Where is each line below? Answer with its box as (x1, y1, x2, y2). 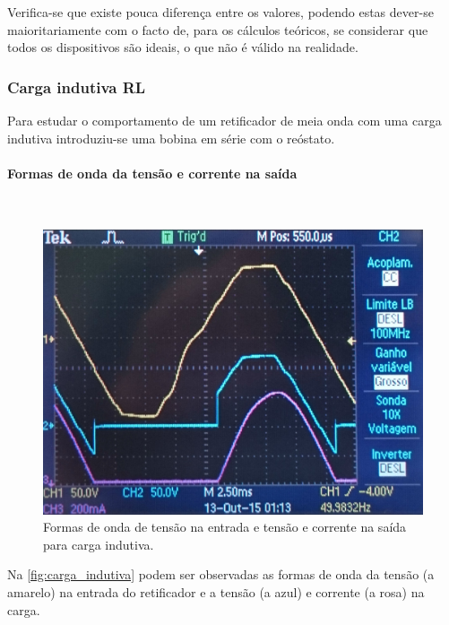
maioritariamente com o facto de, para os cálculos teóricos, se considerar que (7, 20, 428, 39)
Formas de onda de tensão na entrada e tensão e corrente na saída (43, 517, 407, 536)
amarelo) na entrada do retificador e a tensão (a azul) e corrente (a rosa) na (7, 582, 425, 601)
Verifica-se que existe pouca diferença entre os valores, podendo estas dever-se (7, 3, 434, 21)
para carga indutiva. (43, 534, 154, 553)
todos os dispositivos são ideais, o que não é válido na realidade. (7, 38, 358, 56)
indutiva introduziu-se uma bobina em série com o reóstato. (7, 128, 335, 147)
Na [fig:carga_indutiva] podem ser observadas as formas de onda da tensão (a (7, 565, 435, 584)
